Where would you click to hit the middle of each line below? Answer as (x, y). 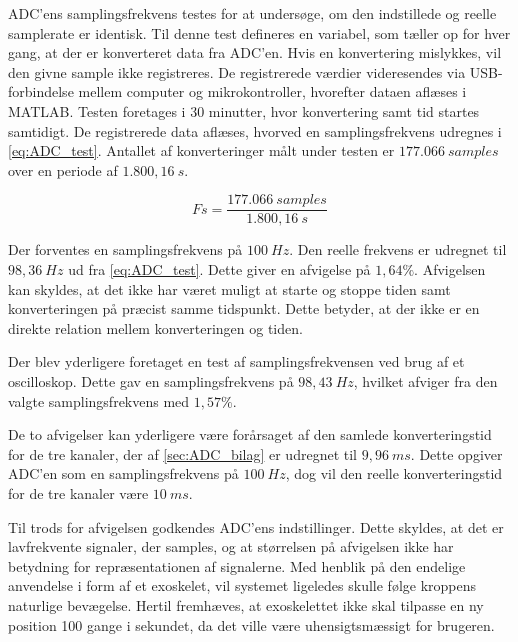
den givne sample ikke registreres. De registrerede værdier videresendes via (237, 71)
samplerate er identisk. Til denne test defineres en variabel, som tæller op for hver (259, 32)
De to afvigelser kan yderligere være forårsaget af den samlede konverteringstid (250, 434)
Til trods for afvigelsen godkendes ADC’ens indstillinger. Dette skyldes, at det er (256, 526)
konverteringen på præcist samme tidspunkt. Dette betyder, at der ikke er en (244, 308)
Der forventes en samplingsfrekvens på (125, 249)
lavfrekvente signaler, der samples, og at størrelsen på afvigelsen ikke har (231, 546)
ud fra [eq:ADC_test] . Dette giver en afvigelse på (219, 269)
